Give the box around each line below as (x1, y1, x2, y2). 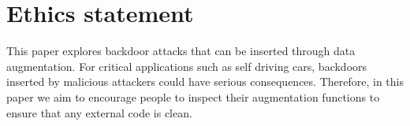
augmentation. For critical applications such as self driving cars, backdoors (6, 57, 367, 74)
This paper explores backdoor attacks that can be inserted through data (6, 43, 356, 59)
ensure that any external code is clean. (6, 104, 192, 120)
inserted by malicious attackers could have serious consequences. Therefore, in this (6, 73, 404, 90)
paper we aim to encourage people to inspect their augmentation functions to (6, 88, 380, 105)
